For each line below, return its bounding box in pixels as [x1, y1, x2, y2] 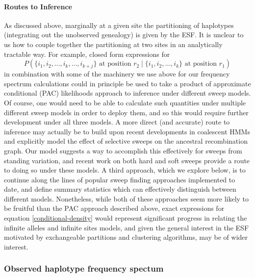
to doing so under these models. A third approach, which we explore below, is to [4, 165, 246, 175]
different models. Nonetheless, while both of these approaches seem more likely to [4, 193, 249, 203]
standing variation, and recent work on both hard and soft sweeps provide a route [4, 155, 250, 165]
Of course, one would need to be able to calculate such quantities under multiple [4, 97, 246, 107]
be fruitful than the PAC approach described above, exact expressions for [4, 203, 225, 213]
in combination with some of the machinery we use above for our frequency [4, 69, 230, 79]
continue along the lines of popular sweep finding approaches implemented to [4, 174, 235, 184]
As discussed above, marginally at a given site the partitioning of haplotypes [4, 20, 234, 30]
